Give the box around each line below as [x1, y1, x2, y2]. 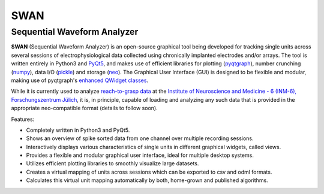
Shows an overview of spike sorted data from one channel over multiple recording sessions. [26, 135, 254, 142]
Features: [11, 116, 35, 123]
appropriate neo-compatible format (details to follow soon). [11, 105, 158, 112]
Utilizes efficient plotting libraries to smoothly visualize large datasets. [26, 160, 199, 167]
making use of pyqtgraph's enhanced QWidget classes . [11, 77, 149, 84]
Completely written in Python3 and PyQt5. [26, 126, 130, 134]
